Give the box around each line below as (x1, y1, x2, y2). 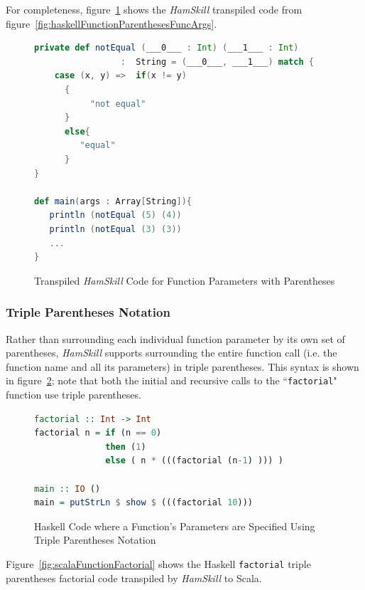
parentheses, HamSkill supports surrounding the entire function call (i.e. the (6, 345, 337, 360)
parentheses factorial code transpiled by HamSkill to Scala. (6, 570, 262, 585)
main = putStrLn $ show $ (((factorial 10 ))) (34, 497, 253, 508)
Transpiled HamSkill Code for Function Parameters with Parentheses (34, 273, 335, 288)
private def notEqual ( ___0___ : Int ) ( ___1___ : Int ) (34, 43, 299, 53)
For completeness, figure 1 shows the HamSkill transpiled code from (6, 2, 303, 16)
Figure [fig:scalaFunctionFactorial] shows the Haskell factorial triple (6, 556, 311, 571)
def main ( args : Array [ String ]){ (34, 196, 192, 206)
